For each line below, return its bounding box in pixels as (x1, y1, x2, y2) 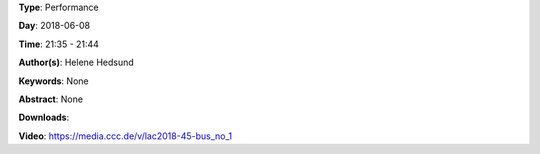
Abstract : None (18, 93, 84, 105)
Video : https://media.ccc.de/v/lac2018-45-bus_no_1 (18, 130, 233, 142)
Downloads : (18, 111, 70, 124)
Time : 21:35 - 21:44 (18, 38, 100, 50)
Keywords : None (18, 75, 89, 87)
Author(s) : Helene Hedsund (18, 56, 134, 69)
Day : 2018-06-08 (18, 20, 91, 32)
